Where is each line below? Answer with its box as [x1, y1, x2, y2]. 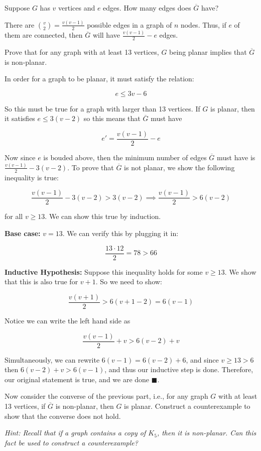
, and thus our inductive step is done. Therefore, [104, 364, 253, 375]
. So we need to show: [95, 276, 163, 287]
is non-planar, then [55, 401, 114, 411]
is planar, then [210, 103, 255, 114]
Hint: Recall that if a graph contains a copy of [5, 427, 146, 438]
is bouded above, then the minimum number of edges [43, 152, 207, 163]
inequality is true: [5, 172, 59, 182]
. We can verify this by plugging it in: [62, 228, 179, 239]
